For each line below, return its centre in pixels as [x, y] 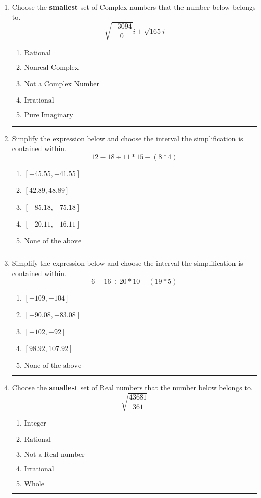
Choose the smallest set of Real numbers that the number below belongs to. [132, 388]
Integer [35, 424]
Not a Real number [54, 455]
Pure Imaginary [49, 115]
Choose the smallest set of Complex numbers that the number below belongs [134, 7]
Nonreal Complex [51, 68]
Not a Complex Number [62, 84]
